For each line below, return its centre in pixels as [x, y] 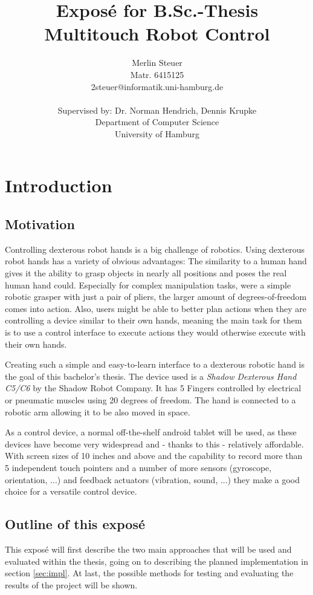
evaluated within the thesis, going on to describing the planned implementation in [156, 561]
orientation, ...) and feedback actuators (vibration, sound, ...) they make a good [152, 479]
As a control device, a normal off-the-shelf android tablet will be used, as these [151, 432]
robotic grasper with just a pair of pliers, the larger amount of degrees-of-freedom [156, 297]
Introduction [59, 185]
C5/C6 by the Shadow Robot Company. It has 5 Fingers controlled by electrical [153, 388]
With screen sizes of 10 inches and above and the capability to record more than [154, 456]
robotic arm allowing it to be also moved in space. [98, 411]
